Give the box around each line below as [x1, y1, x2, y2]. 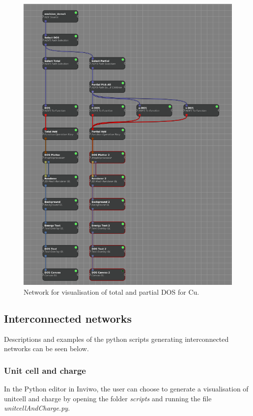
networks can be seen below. [4, 343, 89, 354]
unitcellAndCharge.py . [4, 403, 70, 413]
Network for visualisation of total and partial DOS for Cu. [24, 286, 199, 297]
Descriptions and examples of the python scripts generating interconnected [4, 333, 229, 344]
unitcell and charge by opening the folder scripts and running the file [4, 393, 212, 403]
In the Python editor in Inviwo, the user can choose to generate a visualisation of [4, 384, 249, 394]
